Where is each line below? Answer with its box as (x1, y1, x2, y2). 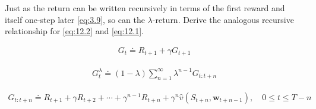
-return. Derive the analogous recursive (152, 13, 294, 25)
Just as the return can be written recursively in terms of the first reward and (5, 2, 285, 14)
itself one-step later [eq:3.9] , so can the (5, 13, 145, 25)
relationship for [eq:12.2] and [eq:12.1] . (5, 25, 144, 37)
